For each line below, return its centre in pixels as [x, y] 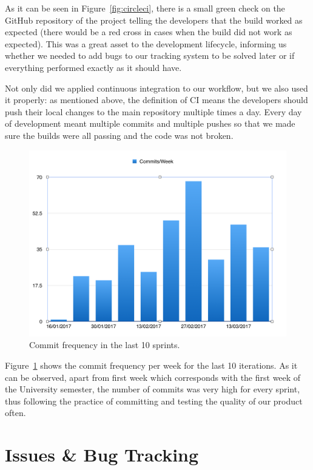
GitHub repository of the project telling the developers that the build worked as [154, 20]
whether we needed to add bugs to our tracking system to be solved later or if [150, 55]
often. [15, 413]
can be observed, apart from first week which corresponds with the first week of [153, 377]
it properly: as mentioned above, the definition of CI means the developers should [156, 100]
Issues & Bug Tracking [102, 455]
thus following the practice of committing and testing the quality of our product [154, 401]
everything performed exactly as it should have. [93, 67]
